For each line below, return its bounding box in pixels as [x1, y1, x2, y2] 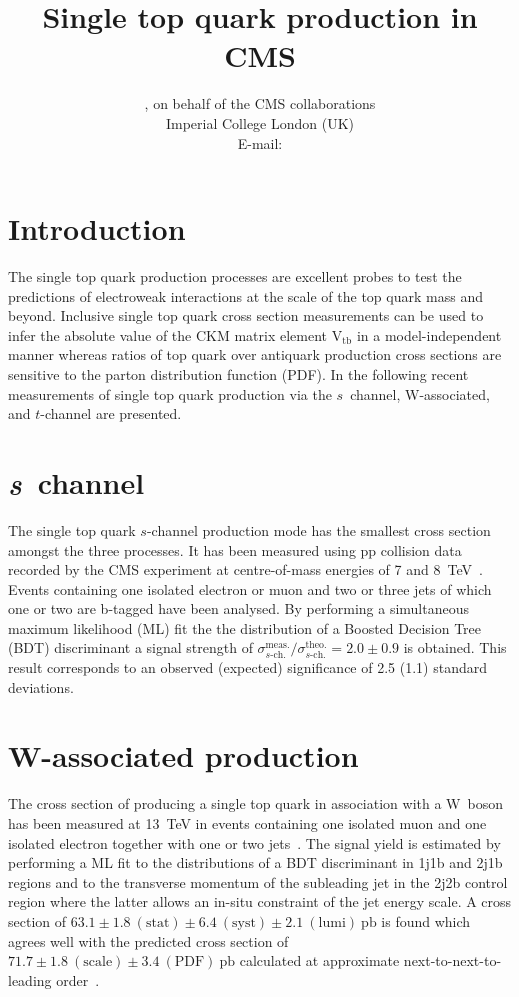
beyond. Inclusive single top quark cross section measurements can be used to [8, 305, 484, 326]
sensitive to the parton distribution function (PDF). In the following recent [8, 364, 469, 384]
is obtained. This [403, 637, 507, 658]
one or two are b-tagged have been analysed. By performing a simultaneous [8, 598, 470, 619]
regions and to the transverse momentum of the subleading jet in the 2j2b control [8, 871, 508, 892]
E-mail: [237, 132, 283, 153]
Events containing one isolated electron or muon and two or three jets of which [8, 578, 492, 599]
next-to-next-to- [403, 950, 502, 971]
